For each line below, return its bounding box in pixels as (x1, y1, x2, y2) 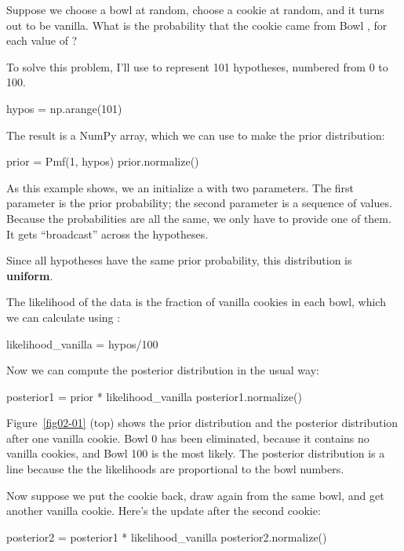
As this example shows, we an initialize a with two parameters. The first (6, 179, 355, 195)
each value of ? (6, 32, 78, 49)
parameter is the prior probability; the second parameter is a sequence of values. (6, 195, 392, 211)
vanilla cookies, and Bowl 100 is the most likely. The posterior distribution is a (6, 445, 385, 462)
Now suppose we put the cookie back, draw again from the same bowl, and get (6, 487, 384, 503)
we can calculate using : (6, 308, 121, 325)
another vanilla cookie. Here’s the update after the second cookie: (6, 502, 321, 519)
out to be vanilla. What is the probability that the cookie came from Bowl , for (6, 16, 388, 33)
